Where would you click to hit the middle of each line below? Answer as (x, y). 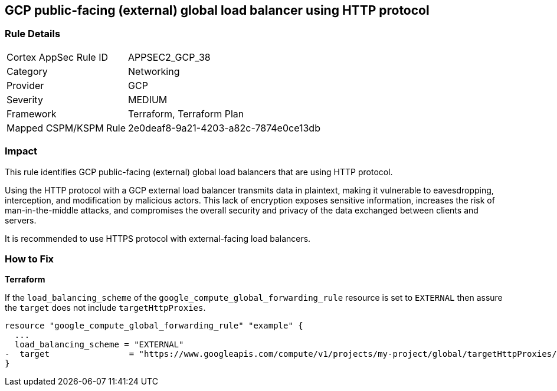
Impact (21, 151)
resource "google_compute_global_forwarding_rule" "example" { (154, 326)
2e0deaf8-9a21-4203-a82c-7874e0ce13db (224, 128)
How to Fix (30, 259)
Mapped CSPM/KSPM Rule (66, 128)
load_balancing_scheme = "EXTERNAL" (99, 345)
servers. (21, 220)
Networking (154, 71)
